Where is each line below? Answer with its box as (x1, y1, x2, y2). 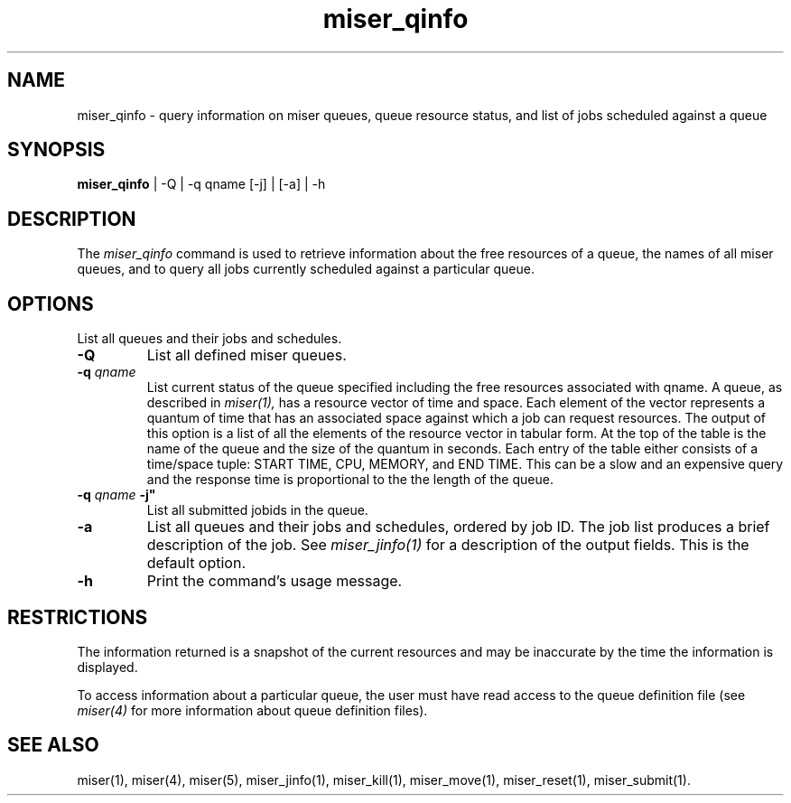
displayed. (77, 658, 138, 675)
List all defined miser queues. (146, 346, 347, 365)
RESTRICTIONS (7, 605, 148, 629)
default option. (146, 554, 247, 573)
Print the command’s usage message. (146, 572, 403, 591)
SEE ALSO (7, 733, 99, 757)
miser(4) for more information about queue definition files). (77, 702, 428, 718)
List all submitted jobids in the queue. (146, 502, 368, 518)
